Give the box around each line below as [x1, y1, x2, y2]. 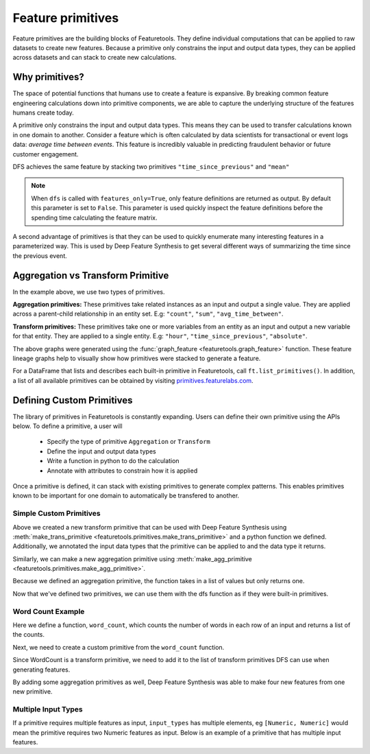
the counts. [12, 631, 45, 639]
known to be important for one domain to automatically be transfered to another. [12, 491, 240, 500]
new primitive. [12, 687, 53, 696]
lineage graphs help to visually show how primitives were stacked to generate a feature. [12, 354, 261, 362]
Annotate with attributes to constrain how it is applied [47, 467, 198, 475]
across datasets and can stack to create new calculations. [12, 54, 177, 62]
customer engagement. [12, 150, 79, 158]
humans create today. [12, 108, 75, 117]
